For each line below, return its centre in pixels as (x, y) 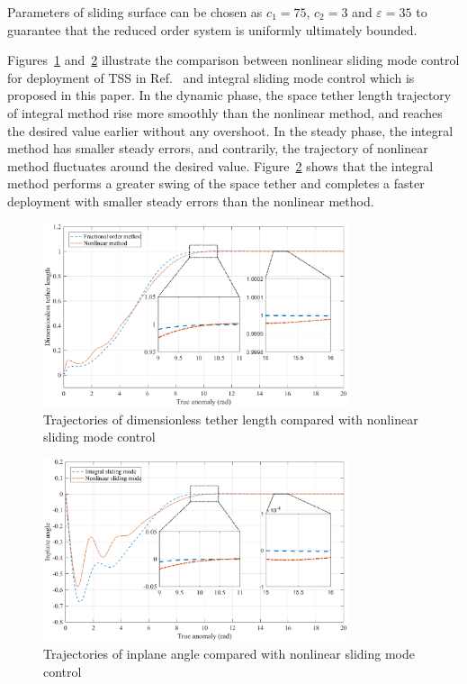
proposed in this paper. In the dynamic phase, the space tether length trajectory (229, 95)
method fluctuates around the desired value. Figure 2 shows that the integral (220, 165)
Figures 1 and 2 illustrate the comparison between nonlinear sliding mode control (233, 60)
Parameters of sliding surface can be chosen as (135, 12)
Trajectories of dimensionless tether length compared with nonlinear (231, 419)
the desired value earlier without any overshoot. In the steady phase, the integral (230, 130)
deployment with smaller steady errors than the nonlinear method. (191, 201)
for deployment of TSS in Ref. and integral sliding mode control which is (211, 77)
